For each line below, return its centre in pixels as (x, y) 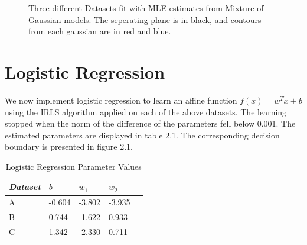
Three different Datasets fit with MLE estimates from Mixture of (146, 8)
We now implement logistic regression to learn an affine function (121, 100)
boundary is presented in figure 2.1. (69, 146)
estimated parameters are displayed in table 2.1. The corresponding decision (142, 135)
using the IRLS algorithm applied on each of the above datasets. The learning (146, 112)
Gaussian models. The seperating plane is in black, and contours (145, 19)
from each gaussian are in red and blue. (100, 31)
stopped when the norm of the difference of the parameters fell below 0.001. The (150, 123)
